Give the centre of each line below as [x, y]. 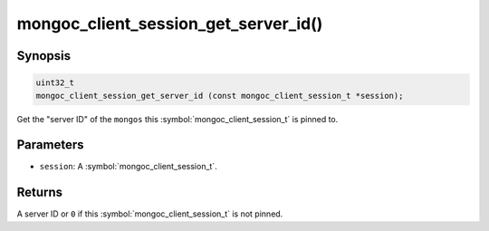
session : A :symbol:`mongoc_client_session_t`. [128, 167]
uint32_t [55, 83]
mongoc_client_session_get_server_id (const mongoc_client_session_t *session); [220, 96]
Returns [40, 192]
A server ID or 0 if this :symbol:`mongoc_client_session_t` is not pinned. [150, 214]
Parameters [50, 145]
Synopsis [44, 56]
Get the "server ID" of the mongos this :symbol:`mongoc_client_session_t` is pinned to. [177, 119]
